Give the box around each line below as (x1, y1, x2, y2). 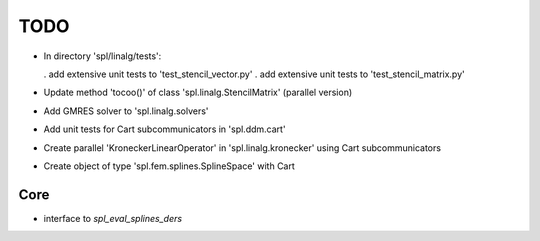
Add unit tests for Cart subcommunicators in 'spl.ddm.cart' (43, 123, 286, 135)
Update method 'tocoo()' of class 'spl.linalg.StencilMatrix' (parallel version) (43, 86, 353, 99)
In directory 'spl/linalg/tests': (43, 50, 162, 62)
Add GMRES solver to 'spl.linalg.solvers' (43, 105, 209, 117)
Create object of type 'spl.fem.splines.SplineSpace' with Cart (43, 160, 295, 172)
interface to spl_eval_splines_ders (43, 212, 183, 224)
